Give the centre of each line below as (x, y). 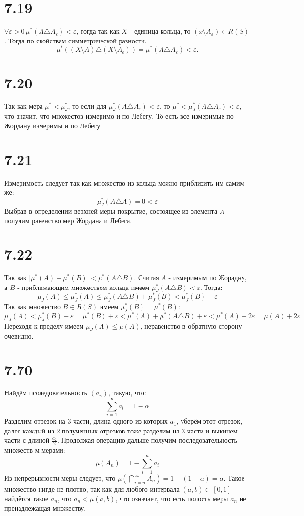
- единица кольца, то (160, 31)
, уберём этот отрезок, (209, 421)
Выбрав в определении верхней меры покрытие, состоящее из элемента (111, 211)
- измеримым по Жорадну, (208, 277)
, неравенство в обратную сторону (191, 325)
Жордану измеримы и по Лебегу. (53, 125)
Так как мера (24, 106)
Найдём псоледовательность (46, 393)
